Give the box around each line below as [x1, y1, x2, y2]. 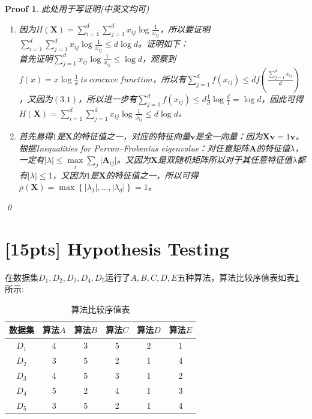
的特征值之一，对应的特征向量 [72, 130, 190, 142]
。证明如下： [138, 37, 189, 50]
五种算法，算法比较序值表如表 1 [177, 271, 299, 283]
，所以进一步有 [78, 93, 137, 105]
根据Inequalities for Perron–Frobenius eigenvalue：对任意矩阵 [19, 141, 250, 154]
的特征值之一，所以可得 [106, 168, 199, 181]
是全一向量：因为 [195, 130, 263, 142]
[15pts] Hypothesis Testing [5, 236, 229, 260]
